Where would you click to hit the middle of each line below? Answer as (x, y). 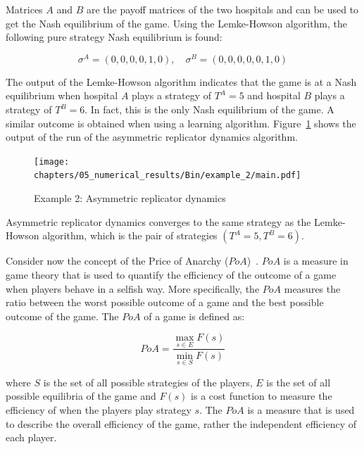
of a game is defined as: (194, 316)
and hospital (274, 95)
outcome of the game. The (62, 316)
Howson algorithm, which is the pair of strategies (112, 235)
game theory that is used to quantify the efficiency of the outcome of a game (171, 274)
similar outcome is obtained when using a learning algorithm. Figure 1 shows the (181, 123)
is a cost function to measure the (262, 396)
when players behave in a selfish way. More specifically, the (133, 288)
